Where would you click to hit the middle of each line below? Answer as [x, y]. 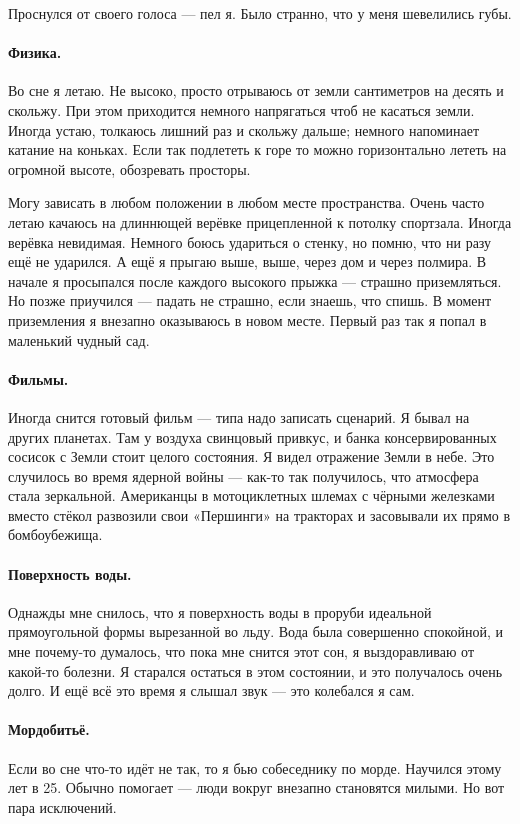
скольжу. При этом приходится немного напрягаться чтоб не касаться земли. [241, 109]
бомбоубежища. [55, 534]
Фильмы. [38, 378]
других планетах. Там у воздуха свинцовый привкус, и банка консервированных [252, 436]
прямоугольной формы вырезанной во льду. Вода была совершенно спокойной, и [256, 631]
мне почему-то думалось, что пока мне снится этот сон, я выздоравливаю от [241, 651]
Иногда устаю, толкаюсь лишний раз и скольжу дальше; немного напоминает [244, 129]
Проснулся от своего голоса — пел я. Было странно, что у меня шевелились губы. [260, 13]
